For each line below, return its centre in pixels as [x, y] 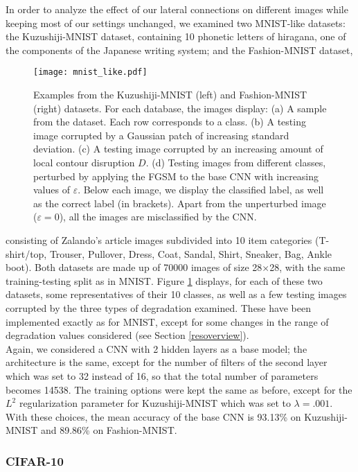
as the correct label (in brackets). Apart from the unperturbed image [180, 203]
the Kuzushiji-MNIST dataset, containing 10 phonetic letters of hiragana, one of [176, 36]
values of [52, 190]
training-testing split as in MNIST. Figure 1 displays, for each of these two [164, 280]
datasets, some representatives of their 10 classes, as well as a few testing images [176, 294]
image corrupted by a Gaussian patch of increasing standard [161, 135]
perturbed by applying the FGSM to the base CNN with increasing [176, 176]
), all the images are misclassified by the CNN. [158, 217]
